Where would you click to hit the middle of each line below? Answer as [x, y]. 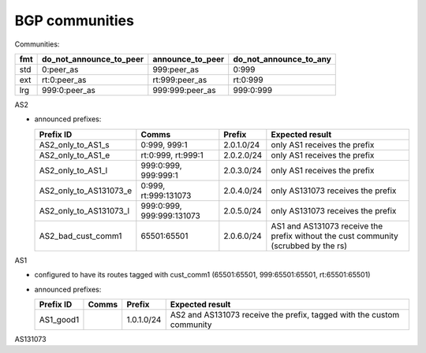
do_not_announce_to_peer [93, 59]
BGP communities [74, 20]
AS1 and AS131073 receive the [327, 226]
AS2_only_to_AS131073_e [86, 191]
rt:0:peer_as [64, 80]
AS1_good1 [59, 319]
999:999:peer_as [184, 90]
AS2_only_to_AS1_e [75, 155]
